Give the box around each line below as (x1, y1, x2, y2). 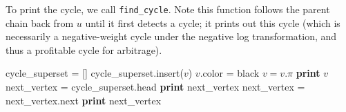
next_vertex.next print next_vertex (6, 93, 162, 107)
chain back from (6, 15, 74, 30)
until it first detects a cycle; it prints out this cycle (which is (85, 15, 340, 30)
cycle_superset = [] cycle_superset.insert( (6, 66, 184, 80)
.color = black (200, 66, 260, 80)
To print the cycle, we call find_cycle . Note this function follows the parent (6, 2, 330, 16)
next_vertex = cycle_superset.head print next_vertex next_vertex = (6, 80, 305, 94)
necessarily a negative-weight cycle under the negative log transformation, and (6, 29, 337, 44)
